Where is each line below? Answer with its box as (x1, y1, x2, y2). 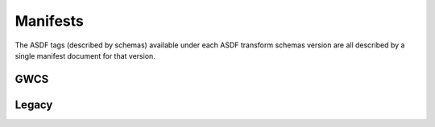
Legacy (14, 97, 53, 112)
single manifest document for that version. (14, 51, 156, 60)
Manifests (14, 12, 84, 30)
